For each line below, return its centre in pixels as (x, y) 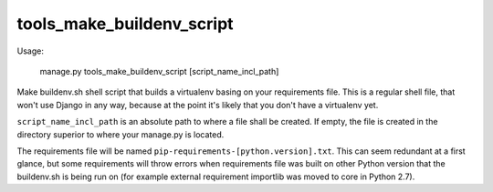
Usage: (31, 51)
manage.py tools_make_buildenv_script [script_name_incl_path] (159, 71)
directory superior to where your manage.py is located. (121, 134)
